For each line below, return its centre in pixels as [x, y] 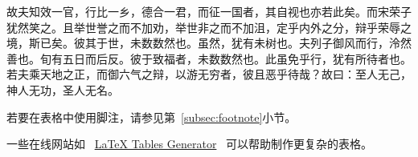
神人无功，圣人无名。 [63, 89]
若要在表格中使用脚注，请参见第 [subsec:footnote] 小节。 [152, 117]
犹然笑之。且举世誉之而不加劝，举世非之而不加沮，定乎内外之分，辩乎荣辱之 [209, 27]
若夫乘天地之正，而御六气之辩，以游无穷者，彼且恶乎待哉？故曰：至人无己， [209, 74]
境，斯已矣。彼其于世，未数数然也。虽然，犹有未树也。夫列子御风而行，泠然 [209, 43]
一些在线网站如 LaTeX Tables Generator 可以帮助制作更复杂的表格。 [190, 144]
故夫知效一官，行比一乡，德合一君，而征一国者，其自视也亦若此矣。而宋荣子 [209, 11]
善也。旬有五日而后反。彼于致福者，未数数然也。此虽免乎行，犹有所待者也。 [209, 58]
